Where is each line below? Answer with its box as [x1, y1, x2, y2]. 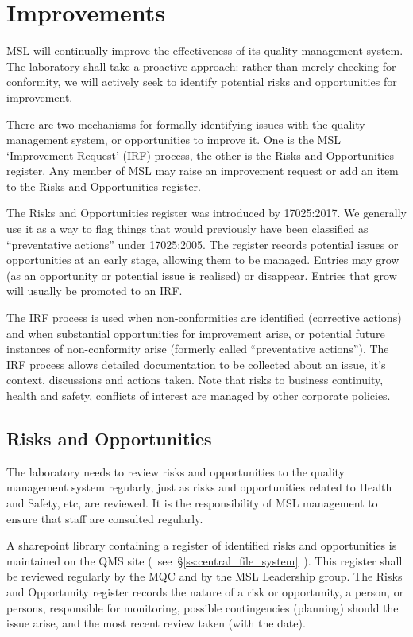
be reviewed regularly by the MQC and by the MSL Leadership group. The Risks [6, 568, 403, 585]
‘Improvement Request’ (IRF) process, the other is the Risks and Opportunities [6, 146, 394, 163]
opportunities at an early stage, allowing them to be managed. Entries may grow [6, 251, 399, 268]
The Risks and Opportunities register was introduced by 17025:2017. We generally [6, 204, 407, 221]
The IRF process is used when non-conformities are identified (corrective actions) [6, 309, 402, 326]
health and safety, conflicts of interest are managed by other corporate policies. [6, 387, 391, 403]
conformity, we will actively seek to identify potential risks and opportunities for [6, 73, 397, 90]
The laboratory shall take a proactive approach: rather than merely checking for [6, 57, 396, 74]
